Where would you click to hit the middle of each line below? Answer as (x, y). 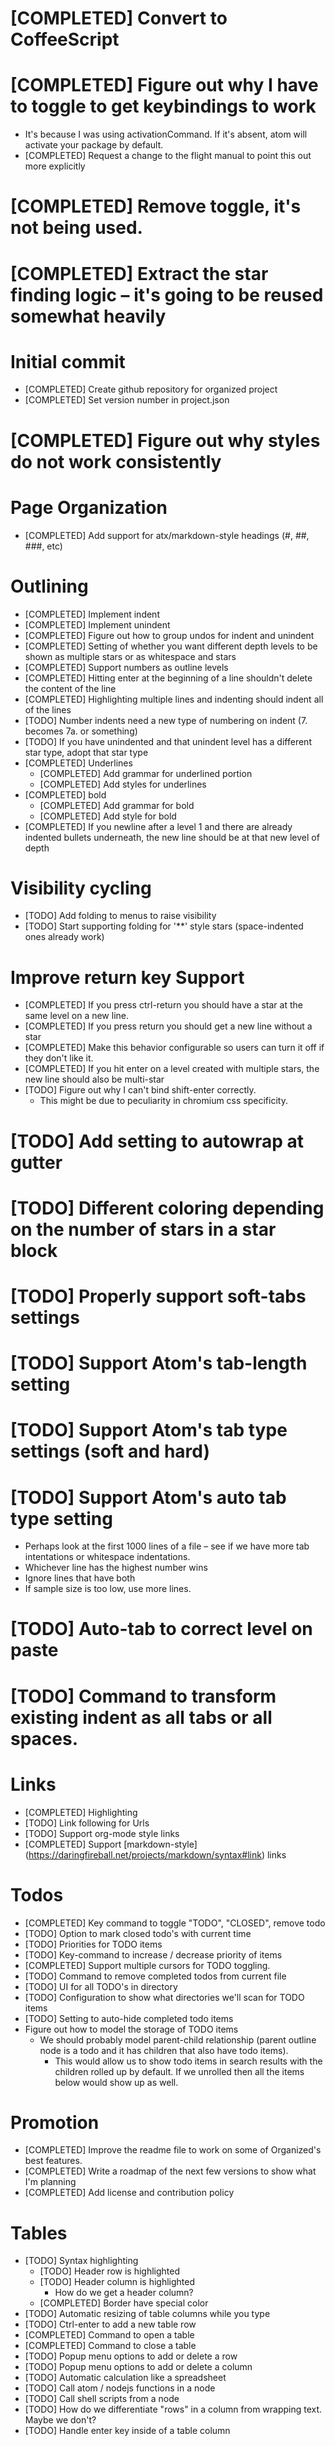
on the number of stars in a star (143, 1229)
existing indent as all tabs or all (141, 1717)
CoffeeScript (65, 39)
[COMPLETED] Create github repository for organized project (151, 389)
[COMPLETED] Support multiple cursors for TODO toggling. (147, 1965)
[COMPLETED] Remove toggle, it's (156, 206)
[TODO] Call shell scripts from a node (102, 2399)
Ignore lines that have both (80, 1578)
